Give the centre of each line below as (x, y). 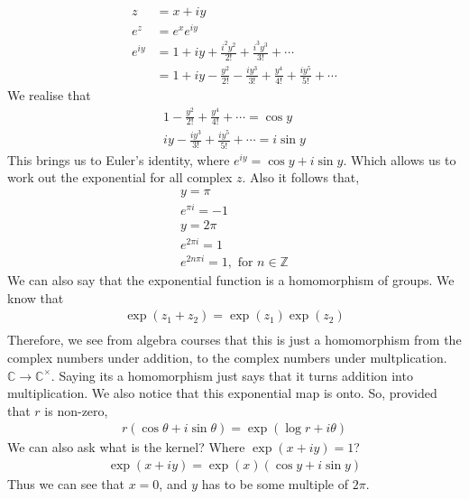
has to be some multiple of (275, 484)
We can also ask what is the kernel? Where (126, 447)
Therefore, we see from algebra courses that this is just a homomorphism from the (234, 340)
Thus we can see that (66, 484)
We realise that (49, 95)
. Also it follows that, (301, 177)
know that (36, 297)
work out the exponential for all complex (120, 177)
